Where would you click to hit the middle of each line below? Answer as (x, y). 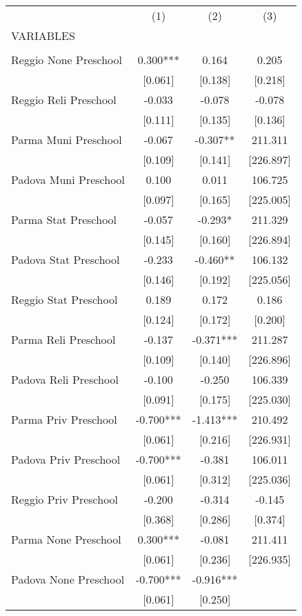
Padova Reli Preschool (65, 379)
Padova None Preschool (68, 579)
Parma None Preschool (66, 539)
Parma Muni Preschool (67, 140)
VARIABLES (43, 35)
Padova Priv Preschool (66, 459)
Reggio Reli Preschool (64, 100)
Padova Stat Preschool (66, 259)
